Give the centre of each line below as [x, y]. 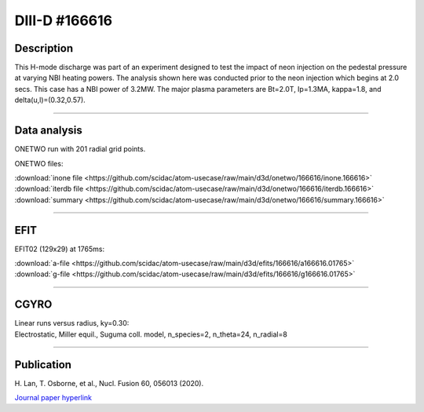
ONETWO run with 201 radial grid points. [80, 149]
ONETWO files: [39, 163]
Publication [43, 365]
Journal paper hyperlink [53, 397]
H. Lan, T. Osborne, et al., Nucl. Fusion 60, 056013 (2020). [109, 383]
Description [44, 48]
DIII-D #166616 [64, 20]
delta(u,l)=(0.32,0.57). [50, 100]
